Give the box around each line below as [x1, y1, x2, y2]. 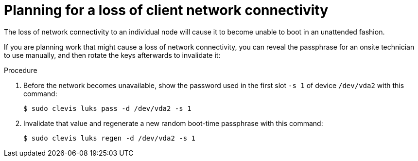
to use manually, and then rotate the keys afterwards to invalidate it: [4, 51, 221, 59]
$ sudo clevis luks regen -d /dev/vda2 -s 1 [23, 134, 196, 142]
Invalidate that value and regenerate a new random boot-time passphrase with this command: [23, 119, 323, 127]
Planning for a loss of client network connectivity [4, 2, 329, 18]
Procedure [4, 66, 37, 74]
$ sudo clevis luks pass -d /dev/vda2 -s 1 [23, 104, 192, 112]
